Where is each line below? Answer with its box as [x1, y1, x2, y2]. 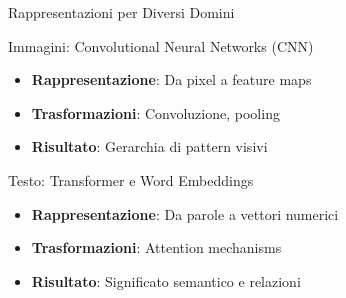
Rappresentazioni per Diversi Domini [8, 2, 235, 22]
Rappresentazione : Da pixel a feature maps [31, 69, 312, 90]
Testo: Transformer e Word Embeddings [8, 169, 254, 190]
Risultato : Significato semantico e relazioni [31, 270, 301, 291]
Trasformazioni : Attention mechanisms [31, 237, 282, 258]
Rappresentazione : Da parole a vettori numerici [31, 203, 339, 224]
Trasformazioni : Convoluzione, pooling [31, 102, 280, 123]
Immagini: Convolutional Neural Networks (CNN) [8, 35, 314, 56]
